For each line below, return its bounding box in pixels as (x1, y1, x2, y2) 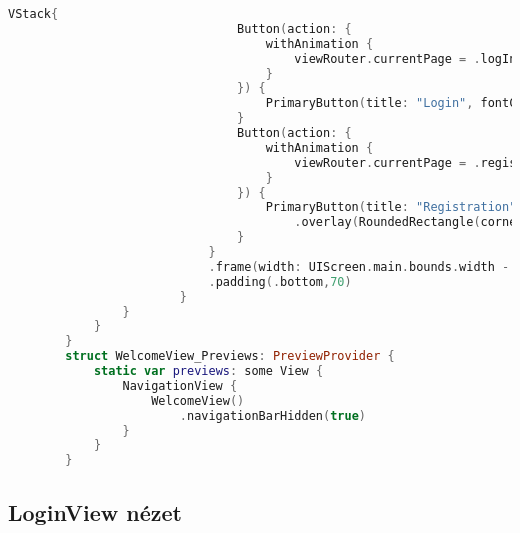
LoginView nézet (8, 496, 182, 527)
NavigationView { (122, 378, 238, 393)
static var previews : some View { (93, 364, 324, 378)
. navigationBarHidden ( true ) (179, 408, 366, 423)
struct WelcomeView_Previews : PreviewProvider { (65, 349, 395, 364)
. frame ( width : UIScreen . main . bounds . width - (208, 259, 510, 274)
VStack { (8, 7, 59, 21)
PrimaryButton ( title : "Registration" (265, 200, 517, 215)
